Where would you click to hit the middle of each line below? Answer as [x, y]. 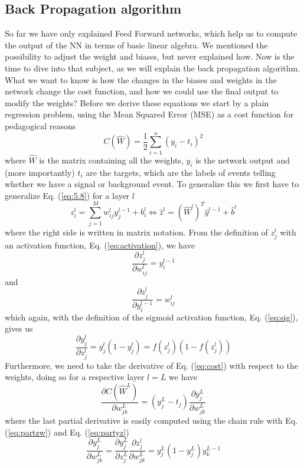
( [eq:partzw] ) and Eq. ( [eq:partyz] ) [67, 432]
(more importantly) [40, 172]
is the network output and [243, 160]
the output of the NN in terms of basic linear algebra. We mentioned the [136, 45]
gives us [19, 328]
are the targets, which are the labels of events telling [181, 172]
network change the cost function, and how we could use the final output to [142, 91]
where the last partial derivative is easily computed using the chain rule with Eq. [151, 420]
